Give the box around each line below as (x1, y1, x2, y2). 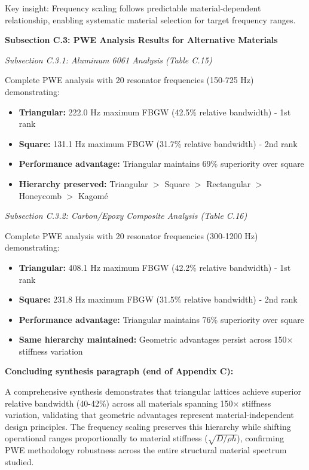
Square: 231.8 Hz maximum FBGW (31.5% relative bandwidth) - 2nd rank (19, 293, 298, 306)
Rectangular (206, 177, 251, 190)
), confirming (237, 432, 284, 444)
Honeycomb (19, 189, 62, 202)
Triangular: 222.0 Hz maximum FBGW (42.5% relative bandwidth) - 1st (19, 105, 291, 118)
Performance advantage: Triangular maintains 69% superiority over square (19, 157, 304, 170)
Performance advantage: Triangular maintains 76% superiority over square (19, 313, 304, 325)
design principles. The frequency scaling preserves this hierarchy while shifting (5, 420, 291, 432)
